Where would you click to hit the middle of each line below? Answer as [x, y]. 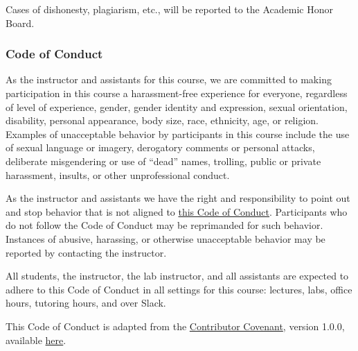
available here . [36, 340]
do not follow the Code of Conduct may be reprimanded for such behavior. [164, 225]
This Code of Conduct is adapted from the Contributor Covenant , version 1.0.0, [175, 326]
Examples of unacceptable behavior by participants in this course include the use [178, 134]
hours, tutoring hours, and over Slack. [86, 303]
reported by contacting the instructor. [86, 252]
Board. [20, 23]
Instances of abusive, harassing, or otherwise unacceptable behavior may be [165, 238]
